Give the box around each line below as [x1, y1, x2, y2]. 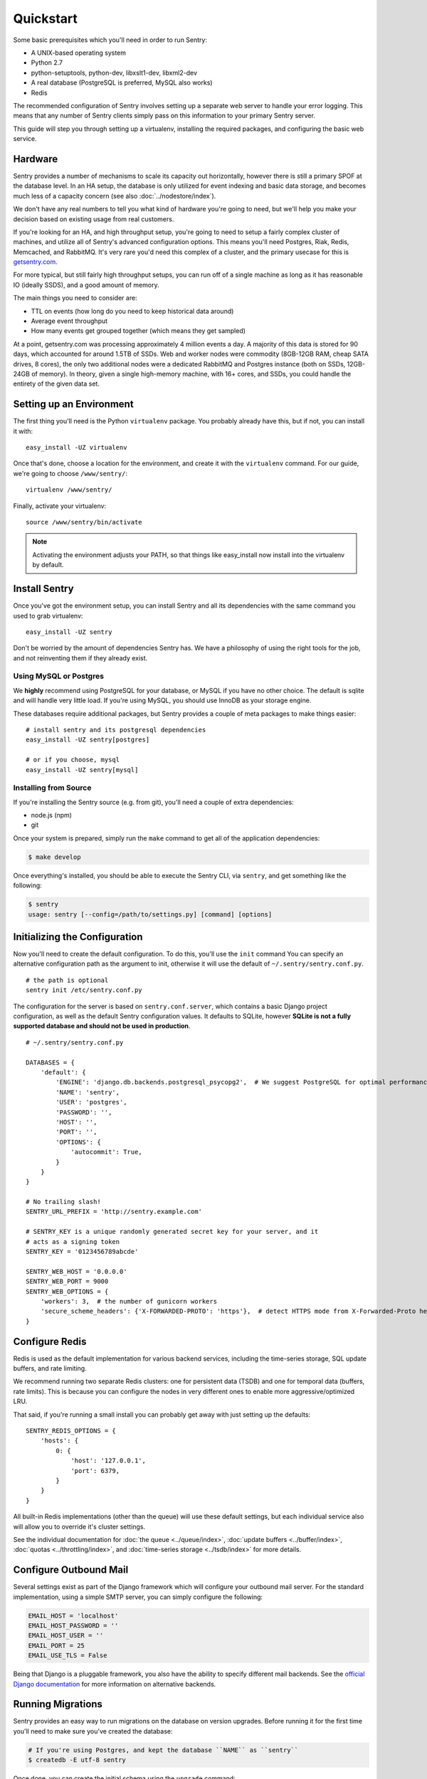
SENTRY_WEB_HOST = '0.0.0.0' [26, 1267, 127, 1275]
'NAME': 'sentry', [56, 1088, 120, 1096]
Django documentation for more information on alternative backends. [13, 1679, 216, 1688]
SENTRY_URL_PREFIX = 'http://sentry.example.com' [26, 1208, 203, 1216]
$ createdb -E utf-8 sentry [28, 1756, 126, 1764]
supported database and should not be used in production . [13, 1022, 191, 1030]
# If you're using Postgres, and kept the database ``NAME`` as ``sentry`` [28, 1746, 299, 1754]
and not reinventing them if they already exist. [13, 653, 148, 662]
